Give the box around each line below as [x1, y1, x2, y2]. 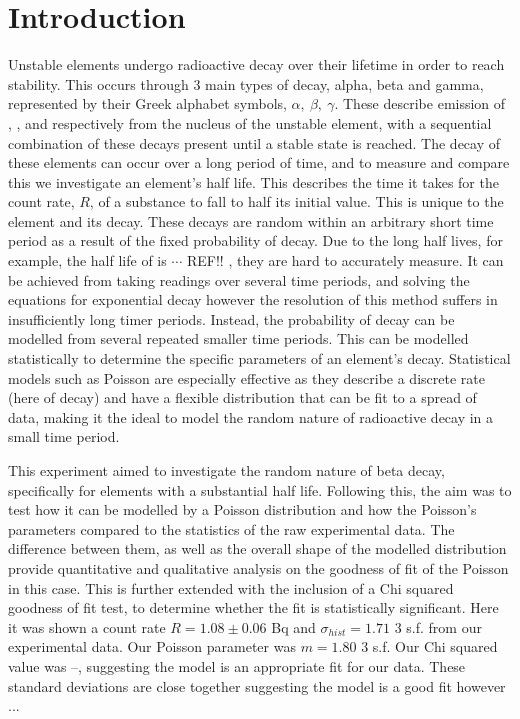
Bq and [271, 616, 316, 637]
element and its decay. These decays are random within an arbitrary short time [8, 210, 494, 231]
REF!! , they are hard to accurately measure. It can [186, 250, 504, 271]
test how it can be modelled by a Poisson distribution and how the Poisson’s [8, 499, 477, 520]
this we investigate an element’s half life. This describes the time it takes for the [8, 171, 499, 192]
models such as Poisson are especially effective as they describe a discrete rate [8, 367, 485, 388]
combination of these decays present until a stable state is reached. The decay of [8, 132, 501, 153]
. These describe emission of [334, 93, 506, 114]
